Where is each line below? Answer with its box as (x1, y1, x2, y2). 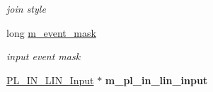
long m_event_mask (6, 25, 96, 40)
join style (6, 1, 46, 16)
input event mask (6, 49, 81, 64)
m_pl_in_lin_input (105, 72, 208, 87)
